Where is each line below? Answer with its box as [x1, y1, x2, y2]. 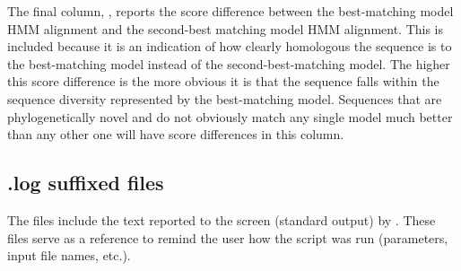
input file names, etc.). [7, 246, 131, 265]
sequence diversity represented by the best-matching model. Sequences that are [7, 89, 442, 108]
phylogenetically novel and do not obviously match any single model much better [7, 107, 453, 126]
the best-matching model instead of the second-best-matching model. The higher [7, 54, 450, 73]
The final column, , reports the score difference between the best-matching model [7, 2, 454, 20]
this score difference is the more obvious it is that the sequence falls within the [7, 72, 439, 91]
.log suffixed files [7, 169, 164, 197]
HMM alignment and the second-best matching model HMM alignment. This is [7, 19, 444, 38]
